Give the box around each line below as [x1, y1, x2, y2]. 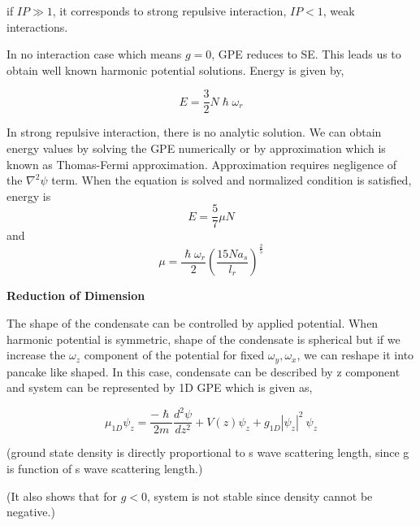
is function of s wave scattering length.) [6, 460, 203, 476]
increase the [6, 346, 66, 363]
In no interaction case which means [6, 46, 182, 63]
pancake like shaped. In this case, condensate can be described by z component [6, 363, 401, 380]
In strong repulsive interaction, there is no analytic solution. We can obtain [6, 124, 382, 141]
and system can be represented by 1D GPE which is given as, [6, 379, 313, 396]
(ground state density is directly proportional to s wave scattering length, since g [6, 444, 409, 461]
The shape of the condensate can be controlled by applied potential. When [6, 315, 379, 332]
